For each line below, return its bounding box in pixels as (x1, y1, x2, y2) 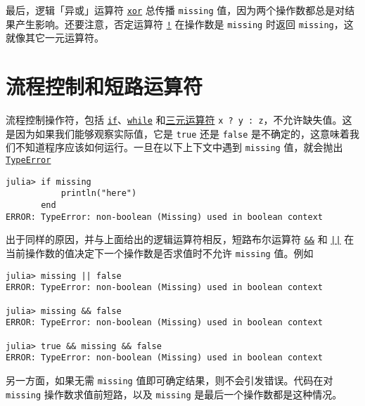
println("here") (60, 188, 137, 199)
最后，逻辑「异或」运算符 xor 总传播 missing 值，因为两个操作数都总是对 (6, 3, 345, 17)
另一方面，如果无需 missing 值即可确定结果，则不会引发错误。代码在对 (6, 372, 333, 387)
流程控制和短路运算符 (6, 72, 203, 100)
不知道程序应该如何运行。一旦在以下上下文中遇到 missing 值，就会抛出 (15, 140, 343, 155)
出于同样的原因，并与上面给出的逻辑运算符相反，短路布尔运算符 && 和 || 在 (6, 232, 354, 247)
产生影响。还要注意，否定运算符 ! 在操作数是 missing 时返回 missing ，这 (15, 16, 354, 31)
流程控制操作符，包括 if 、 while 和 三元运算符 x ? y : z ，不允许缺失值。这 (6, 112, 352, 127)
